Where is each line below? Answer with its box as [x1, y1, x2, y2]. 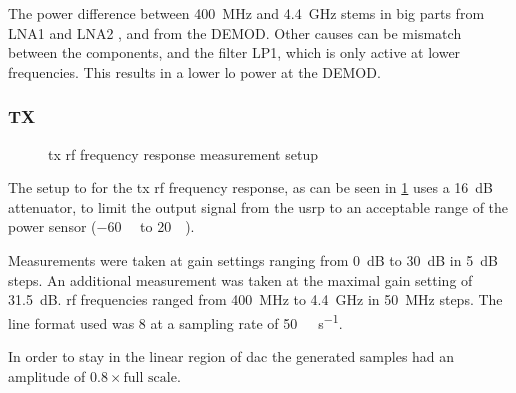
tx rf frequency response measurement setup [48, 143, 318, 164]
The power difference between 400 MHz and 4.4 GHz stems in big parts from [8, 3, 485, 23]
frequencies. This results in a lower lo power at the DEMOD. [8, 61, 381, 82]
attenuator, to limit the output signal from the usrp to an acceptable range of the [8, 196, 509, 217]
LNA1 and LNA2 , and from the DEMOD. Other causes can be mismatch [8, 22, 462, 43]
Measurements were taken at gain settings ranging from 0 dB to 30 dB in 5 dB [8, 249, 498, 270]
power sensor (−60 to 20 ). [8, 216, 195, 237]
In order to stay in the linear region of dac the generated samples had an [8, 346, 455, 366]
